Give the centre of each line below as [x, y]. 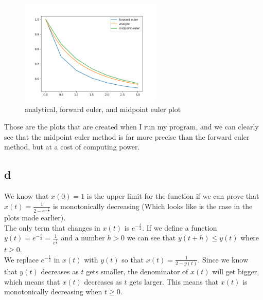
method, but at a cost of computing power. [72, 147]
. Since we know [223, 259]
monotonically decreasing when [53, 292]
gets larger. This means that [174, 281]
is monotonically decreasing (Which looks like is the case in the [153, 206]
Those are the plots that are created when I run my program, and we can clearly [131, 126]
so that [133, 259]
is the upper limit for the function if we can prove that [173, 195]
